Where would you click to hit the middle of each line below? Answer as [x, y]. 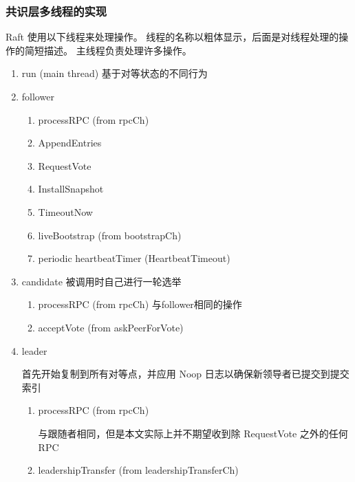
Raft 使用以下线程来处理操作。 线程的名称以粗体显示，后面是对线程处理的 [172, 37]
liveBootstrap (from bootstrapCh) [110, 235]
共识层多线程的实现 [56, 11]
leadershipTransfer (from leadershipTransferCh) [138, 470]
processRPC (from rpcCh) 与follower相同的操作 [140, 304]
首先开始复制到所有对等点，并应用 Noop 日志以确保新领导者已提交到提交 [185, 374]
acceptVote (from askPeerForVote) [111, 327]
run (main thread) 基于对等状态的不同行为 [115, 73]
